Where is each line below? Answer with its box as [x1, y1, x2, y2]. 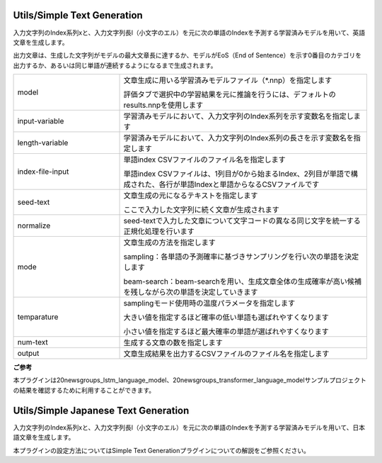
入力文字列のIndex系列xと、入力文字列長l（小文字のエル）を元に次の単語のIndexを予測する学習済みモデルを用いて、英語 [13, 28, 366, 37]
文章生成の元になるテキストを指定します [123, 191, 258, 201]
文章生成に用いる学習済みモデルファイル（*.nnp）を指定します [123, 75, 332, 85]
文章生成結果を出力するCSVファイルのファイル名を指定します [123, 349, 330, 359]
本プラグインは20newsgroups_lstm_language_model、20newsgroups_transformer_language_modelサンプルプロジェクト [13, 376, 367, 384]
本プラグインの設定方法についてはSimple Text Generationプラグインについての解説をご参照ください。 [13, 446, 311, 454]
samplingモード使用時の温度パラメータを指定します [123, 299, 296, 308]
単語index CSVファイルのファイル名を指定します [123, 155, 286, 164]
